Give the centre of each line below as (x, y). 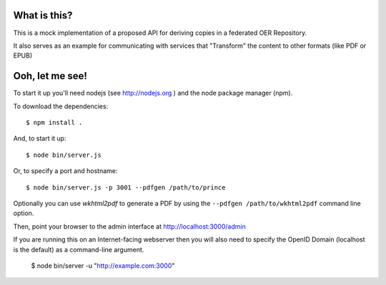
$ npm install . (54, 122)
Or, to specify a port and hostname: (65, 171)
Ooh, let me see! (50, 76)
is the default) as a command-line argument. (79, 249)
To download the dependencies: (61, 106)
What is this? (43, 15)
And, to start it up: (40, 138)
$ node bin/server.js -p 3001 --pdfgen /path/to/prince (126, 187)
